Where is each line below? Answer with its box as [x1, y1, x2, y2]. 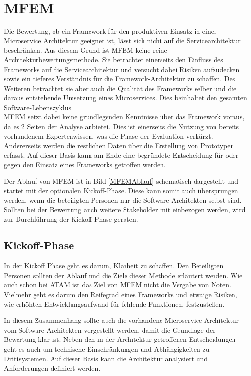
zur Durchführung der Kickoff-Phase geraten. [4, 214, 138, 224]
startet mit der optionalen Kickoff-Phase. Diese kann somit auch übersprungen [4, 185, 238, 195]
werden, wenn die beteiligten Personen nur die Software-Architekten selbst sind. [4, 195, 242, 205]
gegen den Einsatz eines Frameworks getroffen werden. [4, 159, 166, 169]
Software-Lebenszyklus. [4, 102, 73, 112]
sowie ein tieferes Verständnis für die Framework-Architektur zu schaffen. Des [4, 74, 235, 84]
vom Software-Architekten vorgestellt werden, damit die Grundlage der [4, 324, 215, 335]
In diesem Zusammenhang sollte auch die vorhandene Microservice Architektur [4, 315, 239, 325]
